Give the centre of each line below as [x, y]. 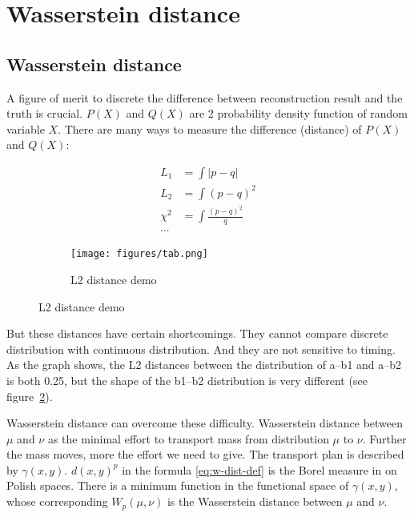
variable [26, 128]
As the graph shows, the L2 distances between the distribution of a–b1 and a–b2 [204, 365]
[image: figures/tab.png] [139, 254]
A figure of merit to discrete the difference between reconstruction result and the [205, 97]
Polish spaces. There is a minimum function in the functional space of [178, 485]
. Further [384, 438]
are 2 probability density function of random [298, 113]
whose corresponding [57, 501]
